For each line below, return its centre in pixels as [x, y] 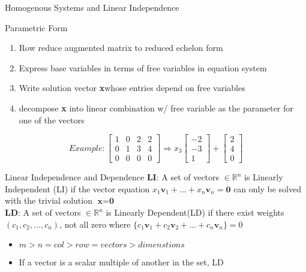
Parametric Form [36, 27]
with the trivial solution [49, 200]
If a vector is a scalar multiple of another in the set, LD [121, 262]
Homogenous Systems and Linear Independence [92, 7]
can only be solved [267, 188]
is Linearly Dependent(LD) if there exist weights [195, 212]
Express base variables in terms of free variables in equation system [143, 67]
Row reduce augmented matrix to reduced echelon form [121, 48]
